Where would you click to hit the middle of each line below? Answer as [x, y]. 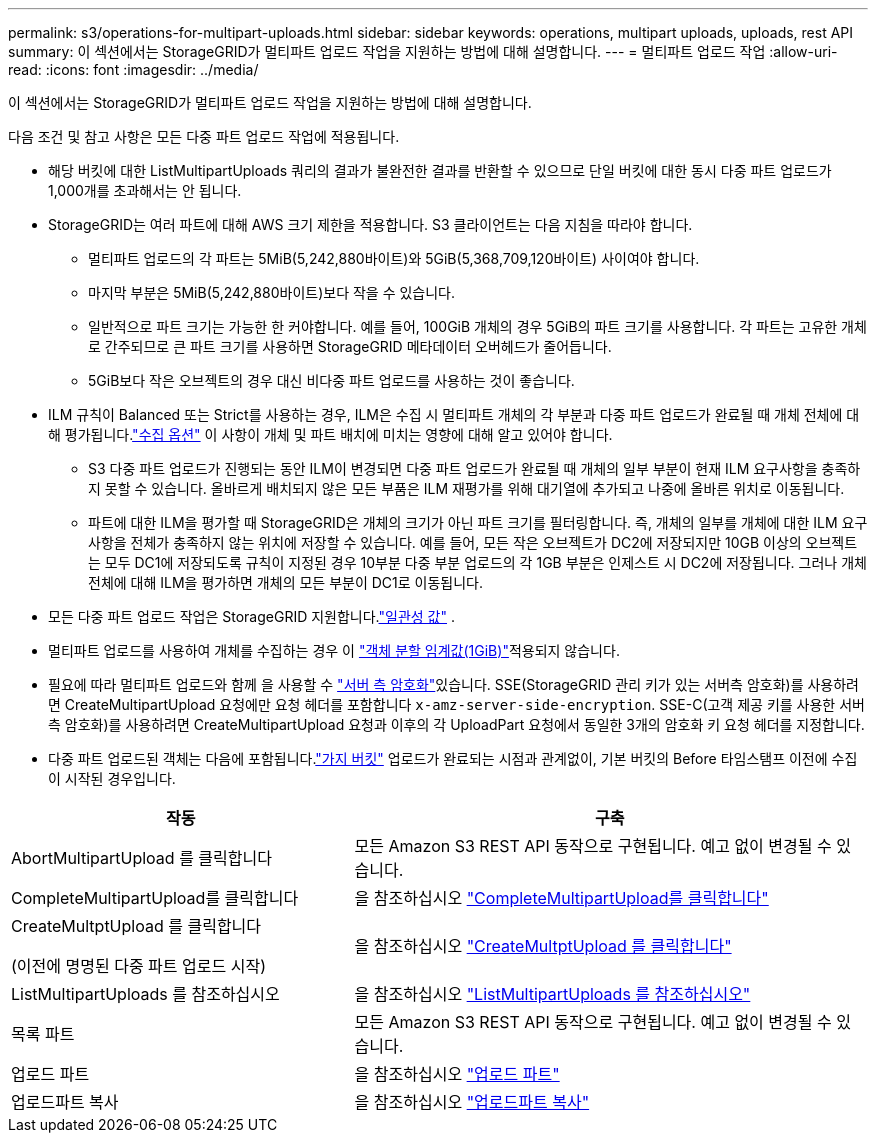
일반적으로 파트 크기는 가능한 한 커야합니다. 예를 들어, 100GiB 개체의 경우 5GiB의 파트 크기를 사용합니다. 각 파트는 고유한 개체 [477, 326]
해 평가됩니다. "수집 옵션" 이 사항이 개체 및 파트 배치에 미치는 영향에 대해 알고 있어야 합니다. [330, 434]
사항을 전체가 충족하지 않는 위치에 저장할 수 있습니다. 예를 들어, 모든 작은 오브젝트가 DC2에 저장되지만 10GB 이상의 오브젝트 [473, 542]
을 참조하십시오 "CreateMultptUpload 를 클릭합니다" [543, 946]
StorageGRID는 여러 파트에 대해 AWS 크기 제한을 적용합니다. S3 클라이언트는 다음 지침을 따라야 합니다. [370, 224]
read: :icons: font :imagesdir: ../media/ [133, 69]
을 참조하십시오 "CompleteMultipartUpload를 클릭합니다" [561, 898]
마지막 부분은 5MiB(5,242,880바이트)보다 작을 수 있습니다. [272, 292]
